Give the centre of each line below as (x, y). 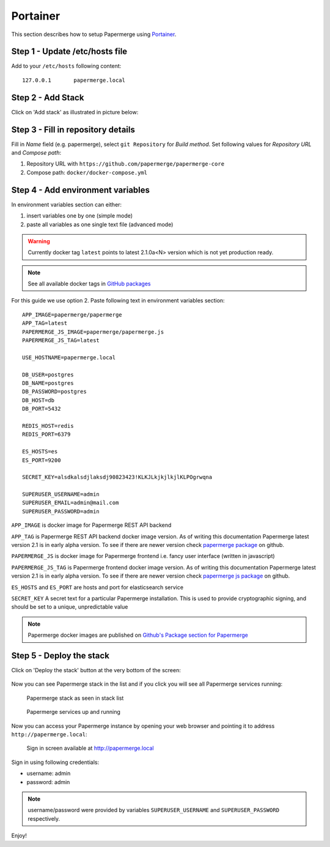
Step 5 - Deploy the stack (61, 655)
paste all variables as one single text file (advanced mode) (100, 224)
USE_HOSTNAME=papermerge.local (69, 357)
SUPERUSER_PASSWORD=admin (61, 511)
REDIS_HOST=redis (48, 426)
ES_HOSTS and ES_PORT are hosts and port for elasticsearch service (97, 587)
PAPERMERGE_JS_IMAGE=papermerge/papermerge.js (93, 332)
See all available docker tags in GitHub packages (89, 284)
